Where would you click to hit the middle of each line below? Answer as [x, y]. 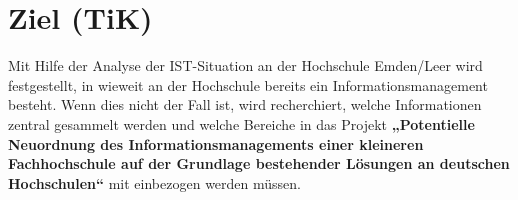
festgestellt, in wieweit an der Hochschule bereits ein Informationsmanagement [248, 84]
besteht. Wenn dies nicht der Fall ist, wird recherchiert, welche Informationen [245, 104]
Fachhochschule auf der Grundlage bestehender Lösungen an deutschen [259, 163]
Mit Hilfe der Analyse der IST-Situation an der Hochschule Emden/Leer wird [245, 65]
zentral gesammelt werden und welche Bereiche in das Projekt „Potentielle [241, 123]
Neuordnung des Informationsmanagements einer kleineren [216, 143]
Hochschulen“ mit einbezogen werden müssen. [154, 182]
